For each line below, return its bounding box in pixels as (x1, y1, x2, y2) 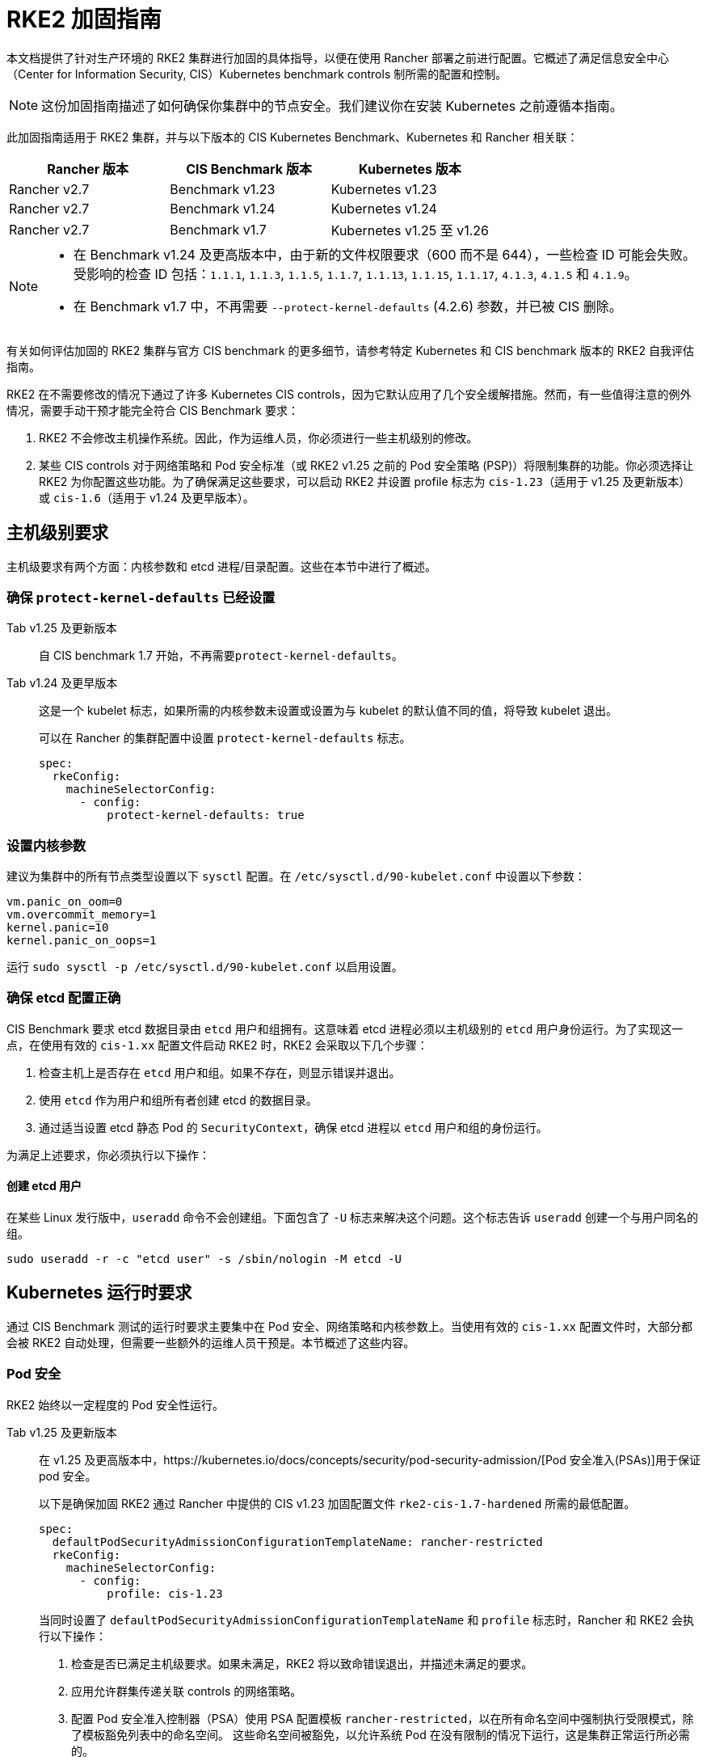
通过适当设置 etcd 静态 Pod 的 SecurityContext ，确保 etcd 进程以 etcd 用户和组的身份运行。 (39, 1120, 548, 1134)
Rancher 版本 (47, 160, 129, 177)
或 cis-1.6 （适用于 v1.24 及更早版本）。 (39, 490, 255, 505)
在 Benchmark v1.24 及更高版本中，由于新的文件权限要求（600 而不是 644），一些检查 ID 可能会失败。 (74, 246, 696, 263)
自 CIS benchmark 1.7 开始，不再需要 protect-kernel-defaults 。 (39, 648, 403, 663)
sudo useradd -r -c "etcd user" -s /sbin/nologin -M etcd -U (6, 1252, 402, 1266)
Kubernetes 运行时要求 (6, 1282, 192, 1303)
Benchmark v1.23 (170, 180, 276, 197)
